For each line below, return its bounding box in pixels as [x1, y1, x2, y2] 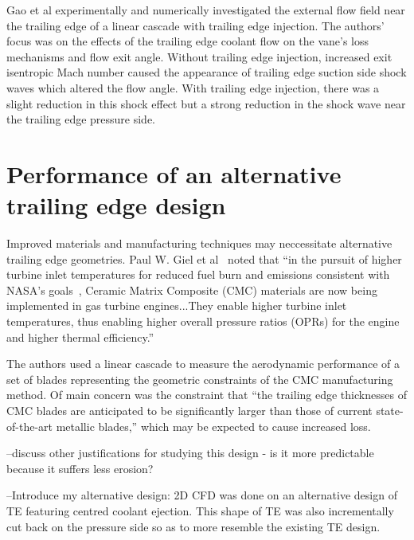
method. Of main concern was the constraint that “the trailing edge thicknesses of [6, 386, 407, 403]
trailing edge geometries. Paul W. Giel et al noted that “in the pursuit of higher [6, 250, 402, 267]
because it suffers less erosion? [6, 460, 154, 476]
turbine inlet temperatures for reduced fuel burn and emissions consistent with [6, 266, 390, 283]
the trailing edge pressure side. [6, 111, 156, 127]
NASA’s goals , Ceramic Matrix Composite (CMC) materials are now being [6, 281, 377, 298]
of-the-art [6, 417, 53, 434]
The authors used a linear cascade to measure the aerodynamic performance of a [6, 355, 400, 372]
